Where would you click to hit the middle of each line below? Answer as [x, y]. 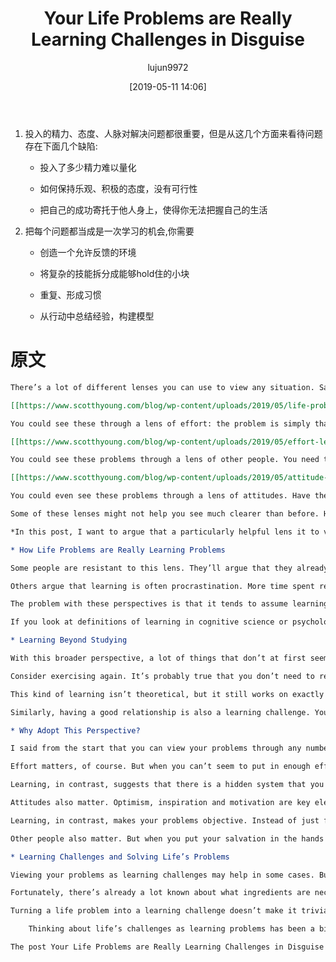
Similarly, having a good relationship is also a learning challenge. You [169, 712]
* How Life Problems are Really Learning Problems [118, 550]
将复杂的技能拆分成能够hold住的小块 [114, 273]
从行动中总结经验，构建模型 [97, 316]
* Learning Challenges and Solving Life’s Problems [120, 857]
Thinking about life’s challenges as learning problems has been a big [180, 929]
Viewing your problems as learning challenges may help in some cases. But [171, 875]
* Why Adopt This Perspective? [75, 730]
